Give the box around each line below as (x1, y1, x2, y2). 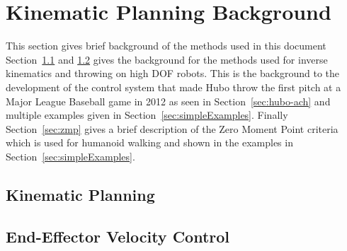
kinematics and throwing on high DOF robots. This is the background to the (6, 66, 340, 81)
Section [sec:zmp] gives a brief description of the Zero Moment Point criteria (6, 121, 339, 136)
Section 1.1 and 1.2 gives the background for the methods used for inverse (6, 52, 328, 66)
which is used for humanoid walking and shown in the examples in (6, 135, 293, 150)
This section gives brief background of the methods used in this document (6, 38, 326, 53)
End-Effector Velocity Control (6, 225, 230, 247)
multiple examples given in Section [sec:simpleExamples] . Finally (6, 107, 288, 122)
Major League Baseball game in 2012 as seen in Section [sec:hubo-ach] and (6, 93, 331, 108)
